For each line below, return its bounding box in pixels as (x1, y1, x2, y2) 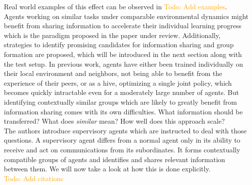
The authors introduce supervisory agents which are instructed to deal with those (4, 125, 247, 135)
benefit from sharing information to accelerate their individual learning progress (4, 20, 242, 31)
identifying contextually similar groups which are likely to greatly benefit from (4, 96, 237, 107)
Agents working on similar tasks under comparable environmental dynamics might (4, 11, 249, 21)
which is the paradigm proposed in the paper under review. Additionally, (4, 30, 221, 40)
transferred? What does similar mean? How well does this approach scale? (4, 116, 225, 126)
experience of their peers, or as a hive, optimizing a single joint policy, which (4, 77, 232, 88)
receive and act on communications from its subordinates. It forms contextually (4, 144, 240, 154)
